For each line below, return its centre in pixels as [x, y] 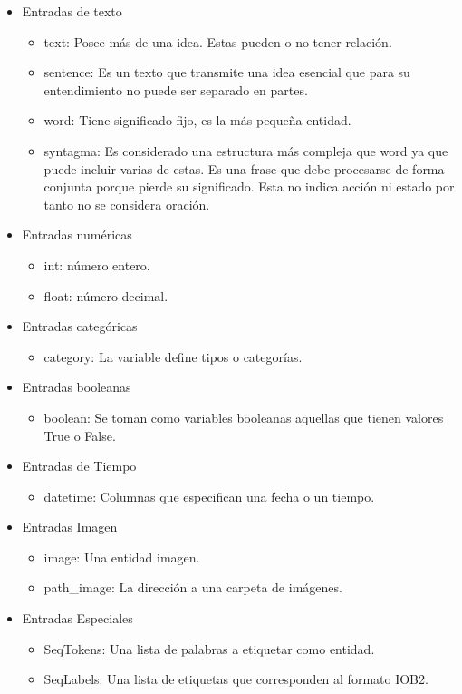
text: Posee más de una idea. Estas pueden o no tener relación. [218, 41]
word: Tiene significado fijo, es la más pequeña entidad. [197, 120]
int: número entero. [97, 264]
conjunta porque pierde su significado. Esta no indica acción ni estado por [249, 186]
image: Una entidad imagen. [122, 557]
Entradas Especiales [77, 618]
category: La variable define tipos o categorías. [173, 356]
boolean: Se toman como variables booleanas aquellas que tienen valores [244, 417]
